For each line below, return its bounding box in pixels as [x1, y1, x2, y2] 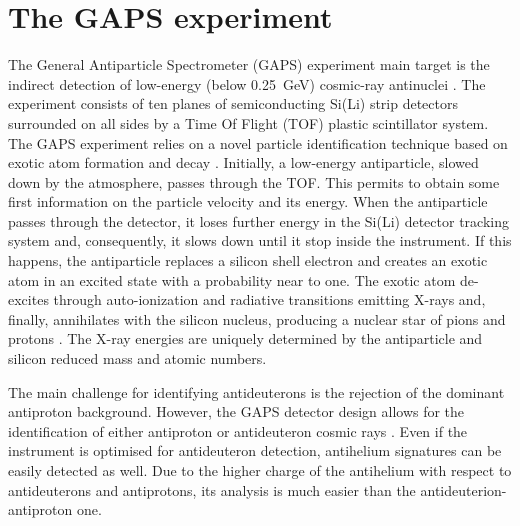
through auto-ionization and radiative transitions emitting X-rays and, [53, 289, 486, 310]
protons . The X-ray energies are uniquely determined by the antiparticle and [8, 328, 483, 349]
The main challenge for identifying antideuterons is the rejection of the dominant [8, 381, 505, 402]
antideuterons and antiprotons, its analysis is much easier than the [8, 479, 416, 500]
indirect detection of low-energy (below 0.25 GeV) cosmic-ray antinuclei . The [8, 73, 486, 94]
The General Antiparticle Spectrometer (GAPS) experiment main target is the [8, 54, 490, 75]
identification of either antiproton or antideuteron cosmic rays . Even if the [8, 420, 468, 441]
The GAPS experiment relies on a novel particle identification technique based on [8, 132, 508, 153]
